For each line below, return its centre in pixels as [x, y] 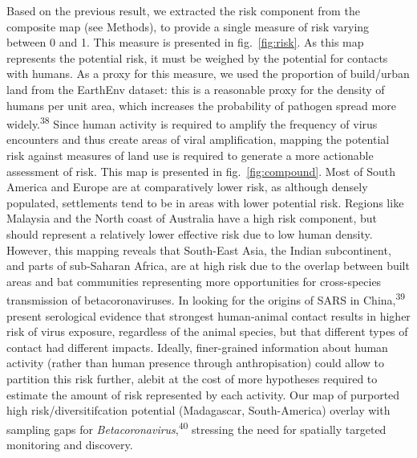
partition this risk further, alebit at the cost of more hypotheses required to [192, 378]
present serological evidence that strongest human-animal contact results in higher [208, 315]
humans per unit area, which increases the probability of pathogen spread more [201, 105]
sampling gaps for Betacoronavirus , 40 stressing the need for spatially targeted [196, 427]
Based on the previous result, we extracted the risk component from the [183, 10]
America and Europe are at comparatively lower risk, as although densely [187, 187]
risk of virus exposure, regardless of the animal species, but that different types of [207, 331]
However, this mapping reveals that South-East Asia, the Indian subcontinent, [199, 249]
